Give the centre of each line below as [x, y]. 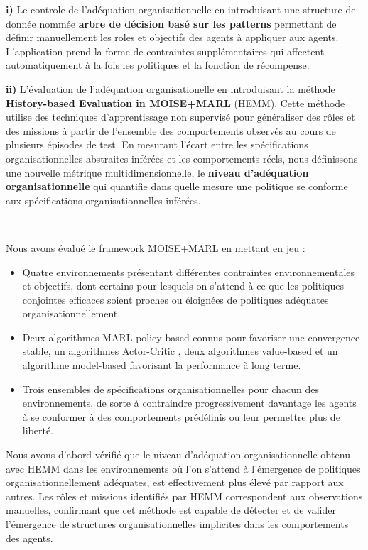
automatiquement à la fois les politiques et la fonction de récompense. [158, 65]
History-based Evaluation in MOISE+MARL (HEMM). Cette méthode [175, 103]
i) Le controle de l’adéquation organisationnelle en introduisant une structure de [181, 9]
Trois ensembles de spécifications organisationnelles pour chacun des [171, 389]
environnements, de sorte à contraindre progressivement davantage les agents [189, 403]
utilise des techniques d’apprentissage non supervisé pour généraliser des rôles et [180, 117]
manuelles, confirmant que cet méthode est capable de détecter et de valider [171, 510]
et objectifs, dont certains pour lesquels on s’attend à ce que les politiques [183, 286]
